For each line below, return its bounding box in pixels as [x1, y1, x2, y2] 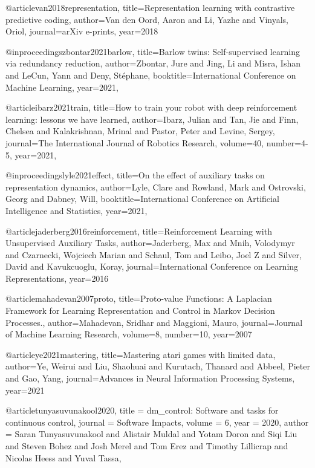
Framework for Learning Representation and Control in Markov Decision [5, 304, 275, 317]
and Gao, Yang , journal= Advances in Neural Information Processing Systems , [5, 372, 295, 385]
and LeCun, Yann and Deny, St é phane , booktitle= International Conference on [5, 68, 296, 81]
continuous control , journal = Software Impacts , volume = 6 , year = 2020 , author [5, 415, 309, 428]
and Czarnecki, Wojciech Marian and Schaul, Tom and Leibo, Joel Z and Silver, [5, 248, 302, 261]
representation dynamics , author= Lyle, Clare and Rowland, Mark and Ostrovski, [5, 180, 306, 193]
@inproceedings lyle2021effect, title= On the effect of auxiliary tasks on [5, 169, 265, 181]
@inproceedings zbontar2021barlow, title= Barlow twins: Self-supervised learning [5, 45, 300, 57]
